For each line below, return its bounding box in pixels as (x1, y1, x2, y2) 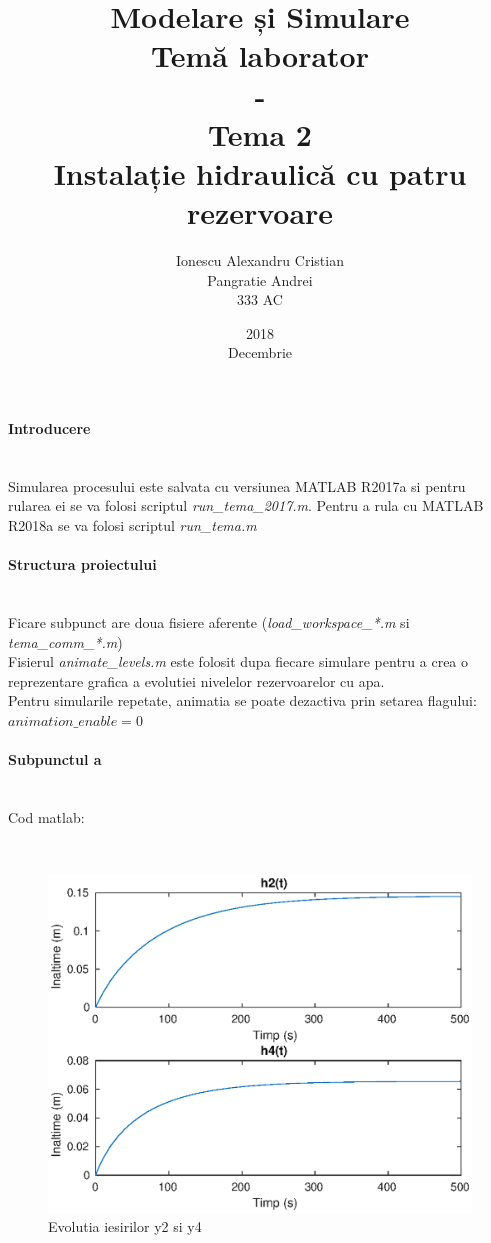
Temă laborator (151, 35, 369, 76)
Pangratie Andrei (207, 269, 313, 290)
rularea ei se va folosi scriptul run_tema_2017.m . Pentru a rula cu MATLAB (8, 495, 484, 516)
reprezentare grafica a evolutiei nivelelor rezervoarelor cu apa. (8, 670, 385, 691)
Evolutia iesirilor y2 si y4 (48, 1216, 202, 1237)
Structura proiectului (8, 554, 157, 575)
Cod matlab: (8, 806, 85, 827)
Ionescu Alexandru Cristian (176, 250, 344, 271)
